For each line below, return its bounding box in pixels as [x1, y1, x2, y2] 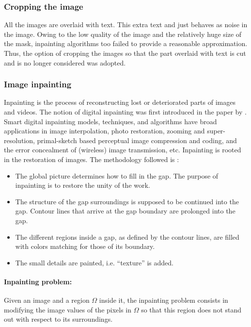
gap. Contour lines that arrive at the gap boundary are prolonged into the [15, 206, 235, 216]
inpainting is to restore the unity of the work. [15, 180, 150, 190]
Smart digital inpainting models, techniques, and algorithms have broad [4, 116, 217, 126]
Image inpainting [4, 78, 72, 90]
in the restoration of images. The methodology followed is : [4, 154, 179, 164]
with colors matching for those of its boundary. [15, 241, 155, 251]
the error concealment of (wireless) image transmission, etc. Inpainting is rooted [4, 145, 241, 155]
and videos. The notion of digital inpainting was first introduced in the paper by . [4, 107, 247, 116]
